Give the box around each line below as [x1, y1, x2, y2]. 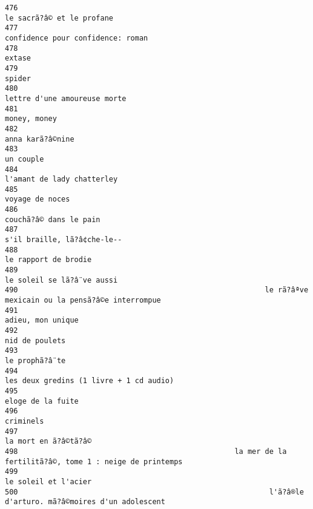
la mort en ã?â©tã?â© [5, 437, 92, 446]
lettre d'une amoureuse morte [5, 94, 127, 103]
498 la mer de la [5, 447, 287, 456]
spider [5, 74, 31, 83]
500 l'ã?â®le [5, 487, 304, 496]
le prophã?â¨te [5, 356, 66, 365]
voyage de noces [5, 195, 70, 204]
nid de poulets [5, 336, 66, 345]
